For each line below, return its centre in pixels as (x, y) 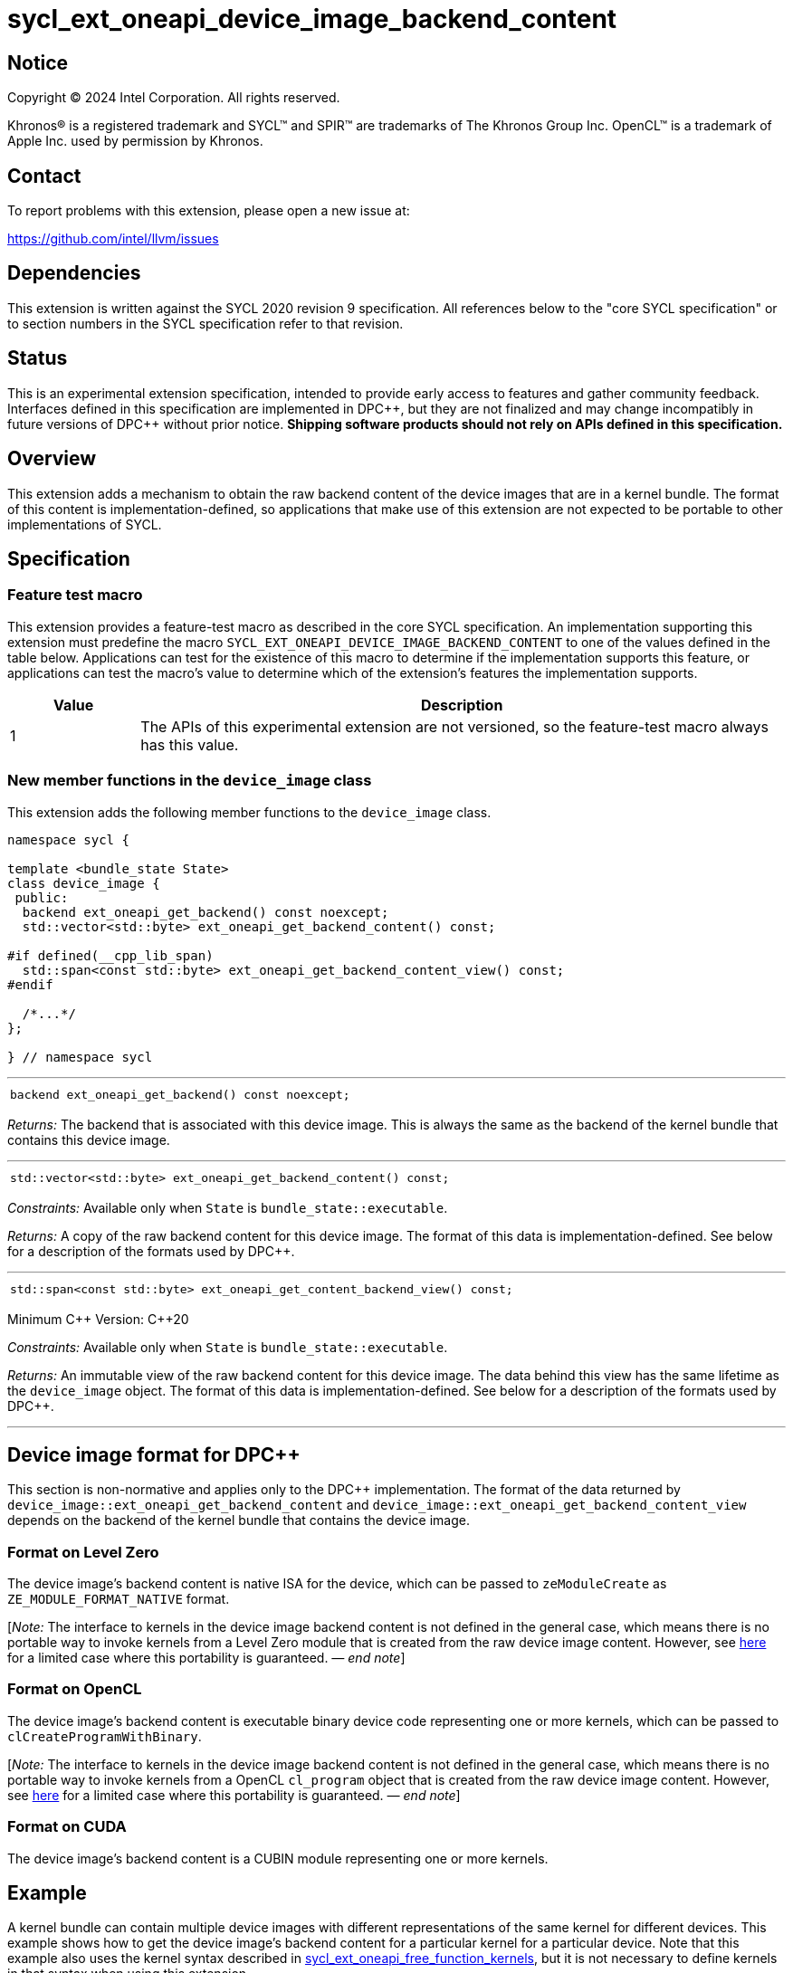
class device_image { (84, 883)
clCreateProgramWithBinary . (105, 1736)
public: (42, 897)
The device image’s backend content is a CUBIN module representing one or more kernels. (278, 1858)
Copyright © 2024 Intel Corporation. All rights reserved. (174, 98)
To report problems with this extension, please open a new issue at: (209, 211)
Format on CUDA (67, 1827)
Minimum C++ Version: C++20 (98, 1319)
